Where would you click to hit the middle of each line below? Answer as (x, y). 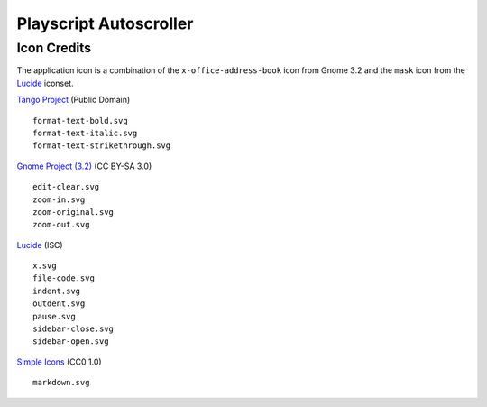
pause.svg (54, 316)
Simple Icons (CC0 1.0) (60, 362)
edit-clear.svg (66, 187)
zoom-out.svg (61, 225)
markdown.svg (61, 383)
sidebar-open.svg (71, 342)
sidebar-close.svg (74, 329)
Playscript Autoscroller (105, 23)
